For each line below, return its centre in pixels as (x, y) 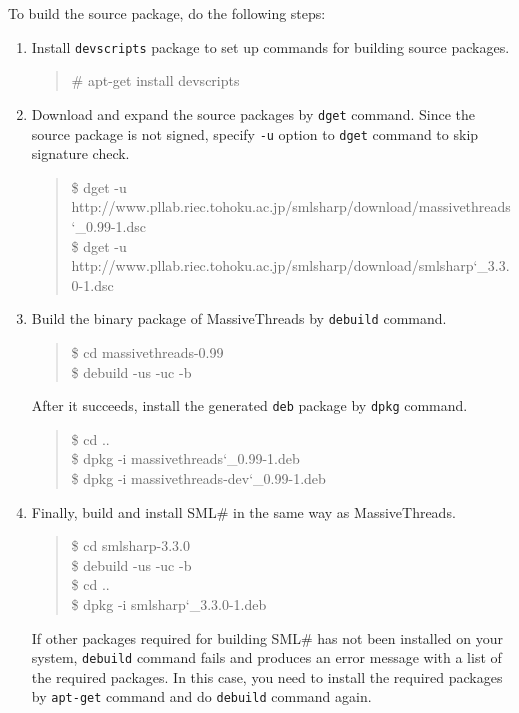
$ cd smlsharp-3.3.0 (131, 545)
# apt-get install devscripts (155, 80)
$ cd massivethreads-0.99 (147, 351)
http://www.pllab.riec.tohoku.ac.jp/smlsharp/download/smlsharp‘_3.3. (290, 265)
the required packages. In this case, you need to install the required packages (267, 676)
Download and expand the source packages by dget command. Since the (253, 113)
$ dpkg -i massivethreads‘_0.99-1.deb (185, 458)
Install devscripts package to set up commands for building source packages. (270, 46)
